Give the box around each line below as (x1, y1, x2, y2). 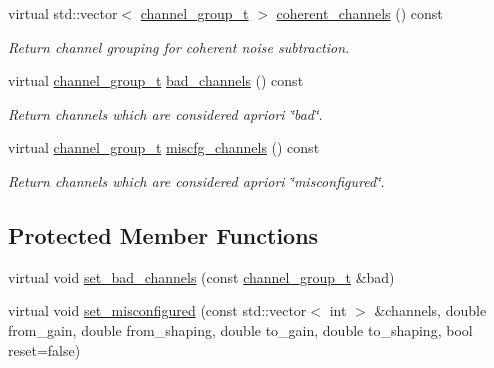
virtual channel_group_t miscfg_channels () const (8, 137, 320, 158)
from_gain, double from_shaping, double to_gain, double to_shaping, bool (8, 319, 473, 340)
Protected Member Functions (8, 219, 319, 250)
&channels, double (374, 300, 487, 321)
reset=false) (8, 339, 81, 360)
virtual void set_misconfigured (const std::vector (8, 300, 307, 321)
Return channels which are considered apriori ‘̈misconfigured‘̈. (8, 170, 385, 191)
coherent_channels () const (276, 3, 443, 23)
